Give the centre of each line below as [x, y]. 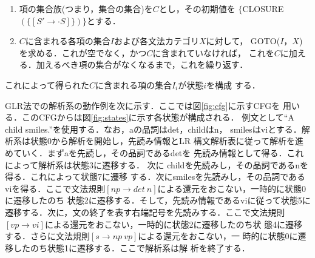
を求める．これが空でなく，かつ [83, 52]
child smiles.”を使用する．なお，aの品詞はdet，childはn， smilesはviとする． [153, 129]
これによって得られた [47, 84]
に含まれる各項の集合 [68, 41]
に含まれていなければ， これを [213, 52]
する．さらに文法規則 [47, 236]
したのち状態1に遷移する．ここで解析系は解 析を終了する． [131, 247]
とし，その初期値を [197, 8]
